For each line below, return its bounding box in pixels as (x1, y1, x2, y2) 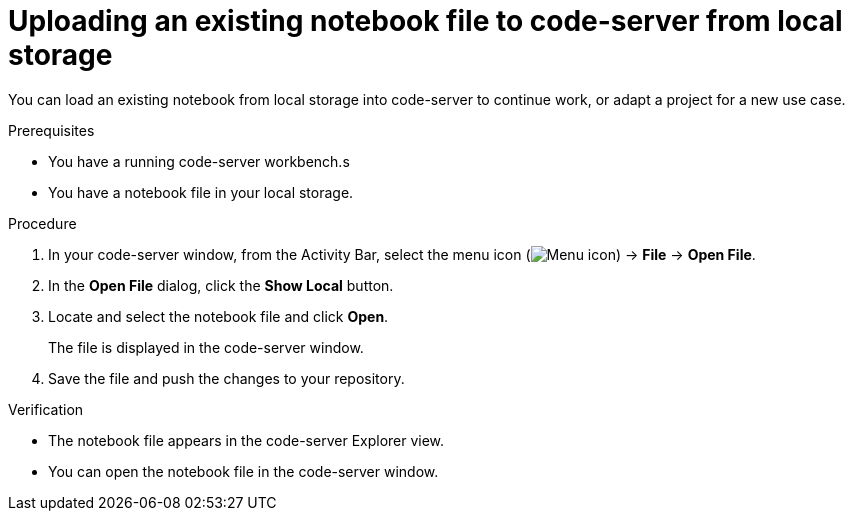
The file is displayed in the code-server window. (48, 338, 364, 356)
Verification (8, 400, 84, 418)
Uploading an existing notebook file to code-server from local (8, 4, 843, 38)
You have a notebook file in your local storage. (48, 183, 354, 201)
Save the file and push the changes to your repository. (48, 369, 405, 387)
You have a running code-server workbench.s (48, 152, 350, 170)
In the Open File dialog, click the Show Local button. (48, 276, 394, 294)
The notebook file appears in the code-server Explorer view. (48, 431, 445, 449)
